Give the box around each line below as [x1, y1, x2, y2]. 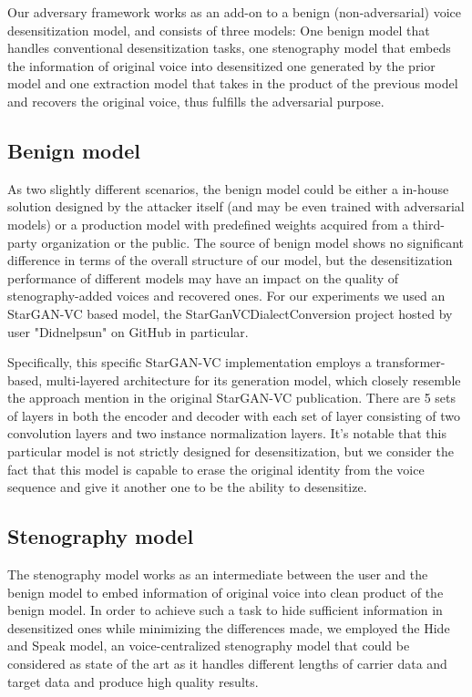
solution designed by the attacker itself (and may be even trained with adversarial [7, 197, 465, 216]
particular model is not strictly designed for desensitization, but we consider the [7, 442, 454, 461]
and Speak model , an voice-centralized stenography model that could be [7, 636, 410, 655]
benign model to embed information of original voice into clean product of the [7, 582, 444, 601]
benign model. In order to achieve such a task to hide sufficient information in [7, 600, 443, 620]
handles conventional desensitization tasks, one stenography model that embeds [7, 38, 451, 57]
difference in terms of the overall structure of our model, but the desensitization [7, 251, 453, 270]
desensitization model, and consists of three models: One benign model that [7, 20, 430, 39]
